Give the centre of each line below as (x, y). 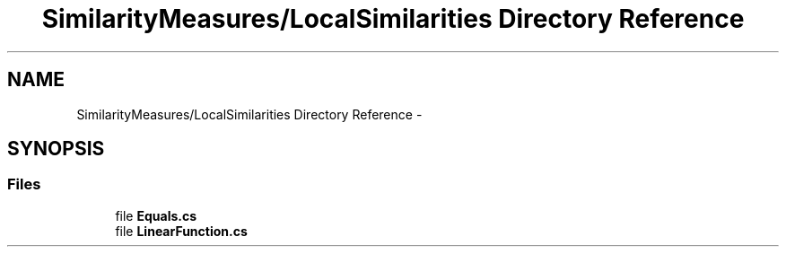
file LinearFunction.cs (181, 231)
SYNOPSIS (56, 149)
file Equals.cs (156, 215)
